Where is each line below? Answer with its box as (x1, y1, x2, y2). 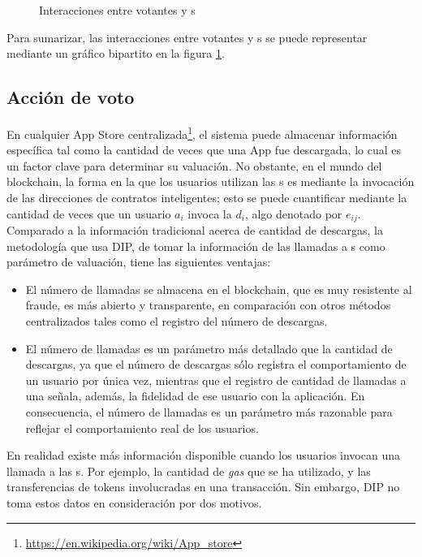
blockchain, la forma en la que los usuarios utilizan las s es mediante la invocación (6, 173, 415, 190)
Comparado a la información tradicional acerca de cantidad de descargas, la (6, 222, 383, 239)
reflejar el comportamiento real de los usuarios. (25, 419, 259, 436)
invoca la (187, 205, 232, 222)
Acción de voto (6, 84, 135, 110)
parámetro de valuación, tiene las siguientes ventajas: (6, 253, 271, 270)
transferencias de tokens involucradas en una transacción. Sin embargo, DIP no (6, 478, 400, 495)
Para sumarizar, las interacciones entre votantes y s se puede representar (6, 28, 368, 45)
